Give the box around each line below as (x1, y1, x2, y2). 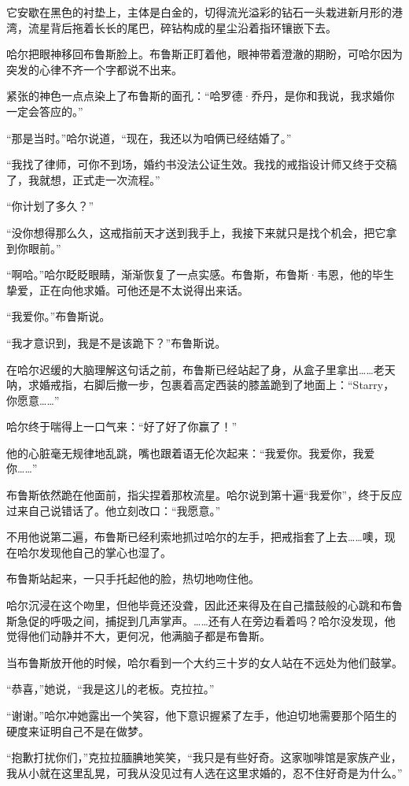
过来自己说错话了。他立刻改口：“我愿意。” (6, 502, 221, 518)
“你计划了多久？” (6, 198, 94, 214)
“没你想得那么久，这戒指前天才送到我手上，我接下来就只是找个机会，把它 (6, 224, 386, 240)
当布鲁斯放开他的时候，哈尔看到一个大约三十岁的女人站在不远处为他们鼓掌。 (6, 654, 403, 670)
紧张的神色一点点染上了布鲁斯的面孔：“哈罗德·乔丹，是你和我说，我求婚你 (6, 87, 395, 104)
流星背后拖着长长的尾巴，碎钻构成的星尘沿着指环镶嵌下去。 (28, 19, 337, 35)
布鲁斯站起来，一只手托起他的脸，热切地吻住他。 (6, 570, 260, 587)
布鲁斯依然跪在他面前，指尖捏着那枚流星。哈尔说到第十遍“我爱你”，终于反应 (6, 487, 403, 503)
